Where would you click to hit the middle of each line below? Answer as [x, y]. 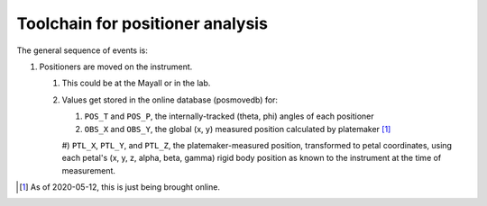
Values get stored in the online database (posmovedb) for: [170, 100]
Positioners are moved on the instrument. [116, 67]
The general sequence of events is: [83, 50]
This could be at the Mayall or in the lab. [136, 83]
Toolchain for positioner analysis [142, 23]
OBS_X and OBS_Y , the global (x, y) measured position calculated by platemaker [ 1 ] [238, 129]
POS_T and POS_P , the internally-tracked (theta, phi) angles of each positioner [229, 116]
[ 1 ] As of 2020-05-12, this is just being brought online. [120, 187]
